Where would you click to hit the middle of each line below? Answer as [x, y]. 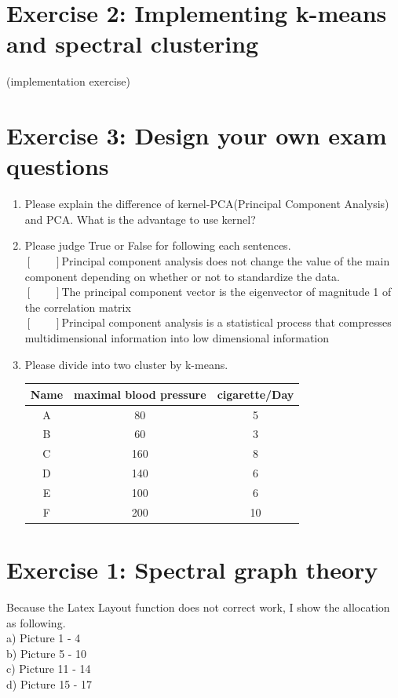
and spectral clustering [133, 44]
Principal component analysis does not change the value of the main [226, 261]
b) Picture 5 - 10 [47, 653]
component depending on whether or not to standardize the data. [182, 276]
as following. [36, 622]
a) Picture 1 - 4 [44, 638]
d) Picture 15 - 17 [49, 683]
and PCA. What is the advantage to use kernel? [140, 219]
